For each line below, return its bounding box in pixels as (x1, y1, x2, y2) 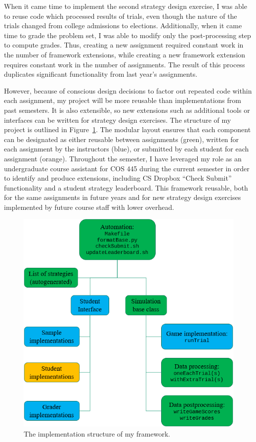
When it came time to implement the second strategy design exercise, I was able (4, 1, 247, 11)
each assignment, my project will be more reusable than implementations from (4, 95, 241, 105)
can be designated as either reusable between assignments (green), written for (4, 134, 239, 144)
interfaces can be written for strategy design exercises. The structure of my (4, 114, 231, 125)
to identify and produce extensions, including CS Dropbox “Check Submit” (4, 173, 232, 183)
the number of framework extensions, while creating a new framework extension (4, 49, 246, 59)
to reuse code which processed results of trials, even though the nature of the (4, 10, 237, 21)
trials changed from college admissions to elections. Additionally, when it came (4, 20, 242, 31)
